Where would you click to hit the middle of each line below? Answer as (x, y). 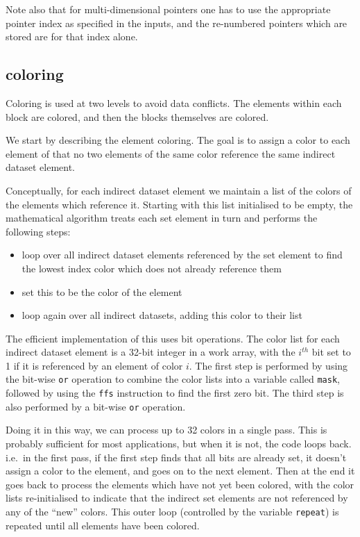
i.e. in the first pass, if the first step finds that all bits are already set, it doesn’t (176, 457)
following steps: (38, 231)
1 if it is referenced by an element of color (94, 365)
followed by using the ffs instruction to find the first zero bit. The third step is (175, 393)
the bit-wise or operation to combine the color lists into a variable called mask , (173, 379)
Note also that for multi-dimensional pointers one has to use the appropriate (168, 9)
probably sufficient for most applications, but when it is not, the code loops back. (179, 444)
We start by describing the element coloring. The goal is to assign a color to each (178, 140)
